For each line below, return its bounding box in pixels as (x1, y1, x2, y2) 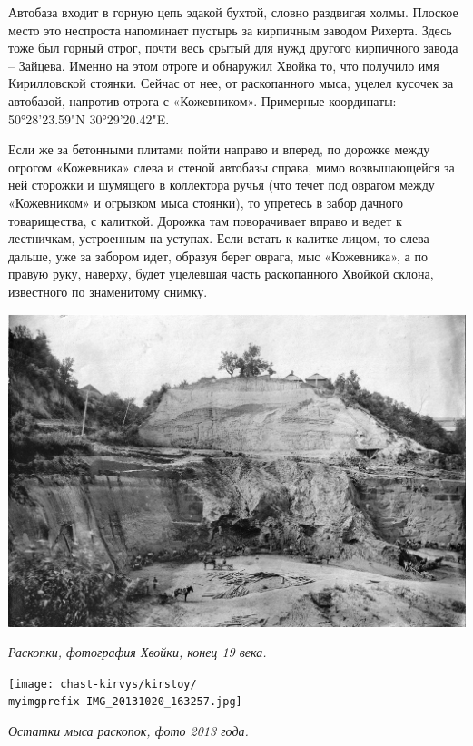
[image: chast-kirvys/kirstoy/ (8, 677, 197, 691)
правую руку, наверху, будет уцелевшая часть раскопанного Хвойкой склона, (8, 264, 434, 283)
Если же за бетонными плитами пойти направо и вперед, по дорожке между (8, 140, 430, 159)
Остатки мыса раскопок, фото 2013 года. (8, 721, 249, 741)
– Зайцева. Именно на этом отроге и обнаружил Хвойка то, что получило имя (8, 55, 439, 74)
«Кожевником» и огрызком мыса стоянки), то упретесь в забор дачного (8, 192, 404, 211)
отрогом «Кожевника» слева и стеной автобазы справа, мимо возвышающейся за (8, 157, 455, 176)
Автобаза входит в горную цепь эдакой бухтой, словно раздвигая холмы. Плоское (8, 3, 458, 21)
